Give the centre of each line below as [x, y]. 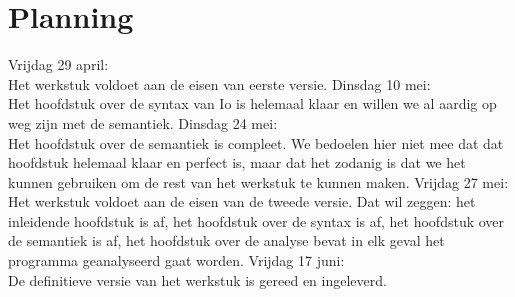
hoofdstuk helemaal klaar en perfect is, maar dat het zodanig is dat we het [237, 162]
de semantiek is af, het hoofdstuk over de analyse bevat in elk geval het [226, 240]
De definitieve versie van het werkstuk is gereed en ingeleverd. [197, 279]
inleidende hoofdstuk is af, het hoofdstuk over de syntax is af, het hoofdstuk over [256, 220]
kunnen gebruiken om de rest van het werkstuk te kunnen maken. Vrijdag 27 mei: [258, 181]
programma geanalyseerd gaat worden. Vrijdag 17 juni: [176, 260]
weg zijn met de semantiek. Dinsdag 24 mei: [143, 122]
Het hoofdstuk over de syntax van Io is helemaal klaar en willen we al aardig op [252, 103]
